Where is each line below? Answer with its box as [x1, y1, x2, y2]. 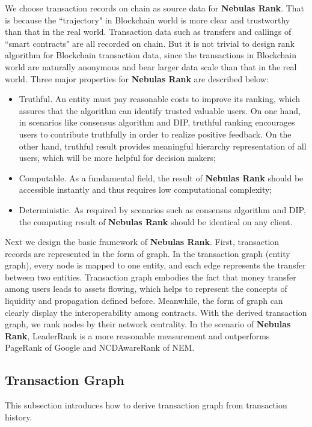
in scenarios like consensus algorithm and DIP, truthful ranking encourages [19, 116, 295, 129]
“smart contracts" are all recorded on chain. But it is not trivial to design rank [5, 37, 295, 49]
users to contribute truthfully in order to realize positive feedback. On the [19, 127, 292, 140]
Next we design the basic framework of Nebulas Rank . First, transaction [5, 235, 280, 248]
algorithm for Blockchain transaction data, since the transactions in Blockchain [5, 49, 297, 61]
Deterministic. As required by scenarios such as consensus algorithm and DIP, [19, 203, 306, 216]
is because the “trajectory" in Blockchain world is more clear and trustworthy [5, 13, 290, 26]
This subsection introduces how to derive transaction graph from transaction [5, 399, 287, 411]
